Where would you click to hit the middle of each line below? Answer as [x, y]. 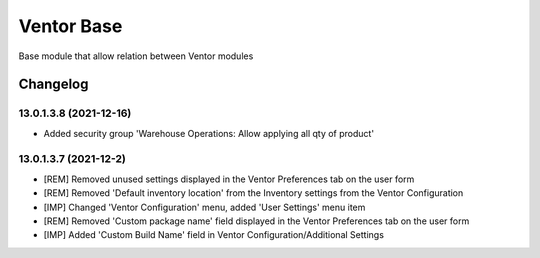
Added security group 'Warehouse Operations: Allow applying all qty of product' [209, 133]
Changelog [53, 84]
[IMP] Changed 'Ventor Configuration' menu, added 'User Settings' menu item [204, 207]
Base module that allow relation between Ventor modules [136, 56]
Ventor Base [70, 26]
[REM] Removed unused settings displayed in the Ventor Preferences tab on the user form [229, 179]
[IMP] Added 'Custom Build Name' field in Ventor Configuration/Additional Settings [214, 235]
